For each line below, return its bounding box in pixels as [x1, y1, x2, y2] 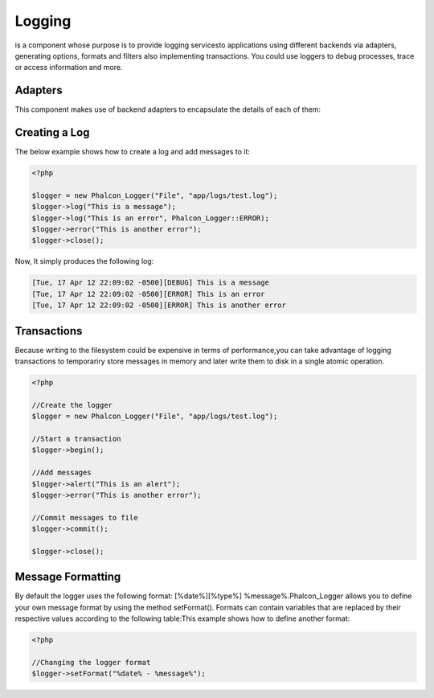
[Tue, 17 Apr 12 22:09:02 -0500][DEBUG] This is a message [31, 278, 269, 287]
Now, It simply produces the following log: [14, 257, 154, 266]
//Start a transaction [31, 434, 121, 444]
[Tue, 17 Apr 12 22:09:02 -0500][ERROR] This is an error [31, 289, 265, 298]
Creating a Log [14, 125, 90, 140]
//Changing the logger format [31, 658, 151, 667]
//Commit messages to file [31, 513, 138, 522]
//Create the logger [31, 400, 113, 409]
